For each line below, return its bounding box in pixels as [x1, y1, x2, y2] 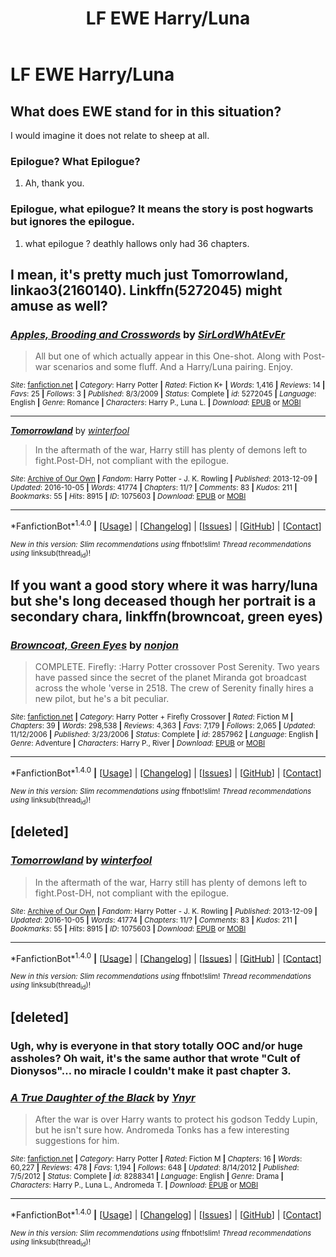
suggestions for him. [34, 1135, 120, 1147]
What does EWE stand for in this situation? [10, 103, 282, 120]
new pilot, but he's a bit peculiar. [34, 692, 170, 704]
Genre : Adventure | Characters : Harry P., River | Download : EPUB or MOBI [10, 738, 266, 748]
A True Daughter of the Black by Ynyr [10, 1090, 196, 1104]
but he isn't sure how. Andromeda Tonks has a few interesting [34, 1124, 290, 1136]
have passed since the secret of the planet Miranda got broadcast [34, 671, 307, 683]
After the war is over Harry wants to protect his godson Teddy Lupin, [34, 1113, 318, 1126]
